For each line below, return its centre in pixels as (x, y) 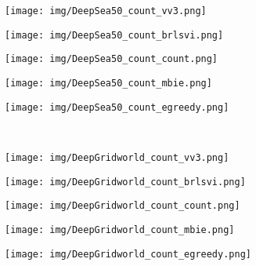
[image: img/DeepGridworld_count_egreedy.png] (128, 254)
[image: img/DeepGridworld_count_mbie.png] (120, 230)
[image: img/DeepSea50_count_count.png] (112, 59)
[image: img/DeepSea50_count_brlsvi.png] (114, 35)
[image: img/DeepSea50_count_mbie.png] (108, 83)
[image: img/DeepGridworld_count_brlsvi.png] (125, 182)
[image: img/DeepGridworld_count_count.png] (123, 206)
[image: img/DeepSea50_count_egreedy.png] (117, 107)
